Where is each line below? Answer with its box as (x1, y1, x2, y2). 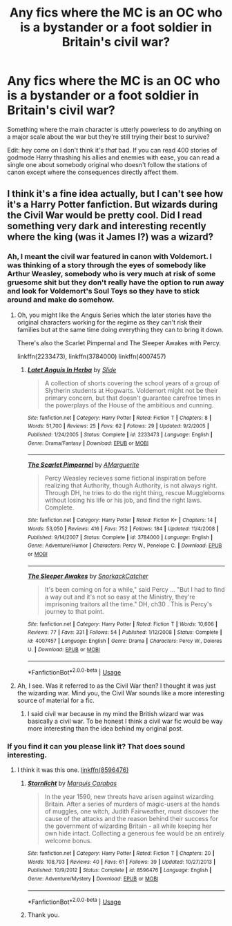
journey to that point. (44, 607, 105, 615)
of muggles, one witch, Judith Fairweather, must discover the (44, 807, 220, 816)
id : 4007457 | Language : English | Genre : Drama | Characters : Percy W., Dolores (27, 637, 222, 644)
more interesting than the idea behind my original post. (27, 724, 184, 733)
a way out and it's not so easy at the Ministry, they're (44, 592, 195, 601)
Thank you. (27, 911, 60, 919)
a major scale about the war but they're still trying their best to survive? (7, 133, 210, 141)
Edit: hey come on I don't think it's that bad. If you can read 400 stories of (7, 146, 217, 154)
